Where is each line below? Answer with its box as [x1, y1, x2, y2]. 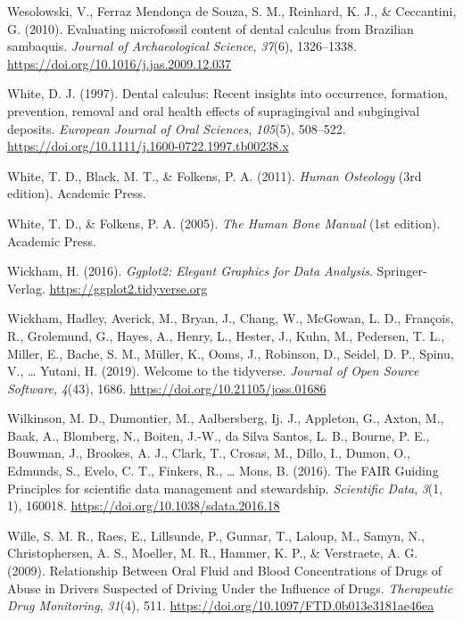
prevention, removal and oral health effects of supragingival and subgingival [7, 101, 420, 120]
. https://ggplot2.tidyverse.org [41, 278, 208, 297]
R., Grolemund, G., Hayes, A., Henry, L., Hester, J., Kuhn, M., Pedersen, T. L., [7, 326, 445, 344]
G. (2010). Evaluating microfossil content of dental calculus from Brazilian [7, 19, 414, 37]
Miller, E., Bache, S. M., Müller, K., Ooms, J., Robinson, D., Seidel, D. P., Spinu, [7, 344, 454, 362]
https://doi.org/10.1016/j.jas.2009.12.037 [7, 54, 232, 72]
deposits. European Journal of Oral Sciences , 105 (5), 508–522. [7, 119, 346, 137]
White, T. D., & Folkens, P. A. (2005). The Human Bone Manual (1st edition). [7, 213, 441, 232]
